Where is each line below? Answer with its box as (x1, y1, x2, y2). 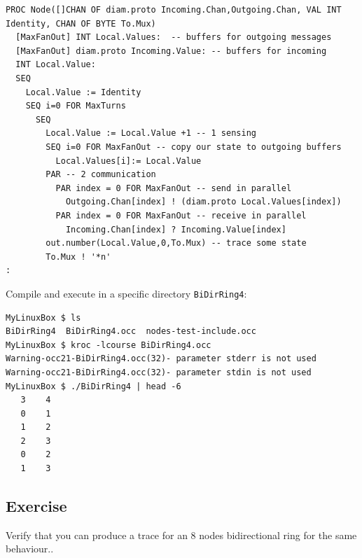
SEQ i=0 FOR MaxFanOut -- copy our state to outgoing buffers (46, 141, 342, 152)
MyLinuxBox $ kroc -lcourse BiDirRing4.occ (6, 340, 211, 350)
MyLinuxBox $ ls (6, 312, 81, 323)
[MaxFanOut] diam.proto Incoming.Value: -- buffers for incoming (15, 46, 327, 56)
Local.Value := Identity (25, 87, 141, 97)
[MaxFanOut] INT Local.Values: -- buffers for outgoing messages (15, 32, 332, 43)
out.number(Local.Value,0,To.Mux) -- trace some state (46, 238, 307, 249)
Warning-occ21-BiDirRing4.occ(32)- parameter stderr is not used (6, 354, 316, 364)
